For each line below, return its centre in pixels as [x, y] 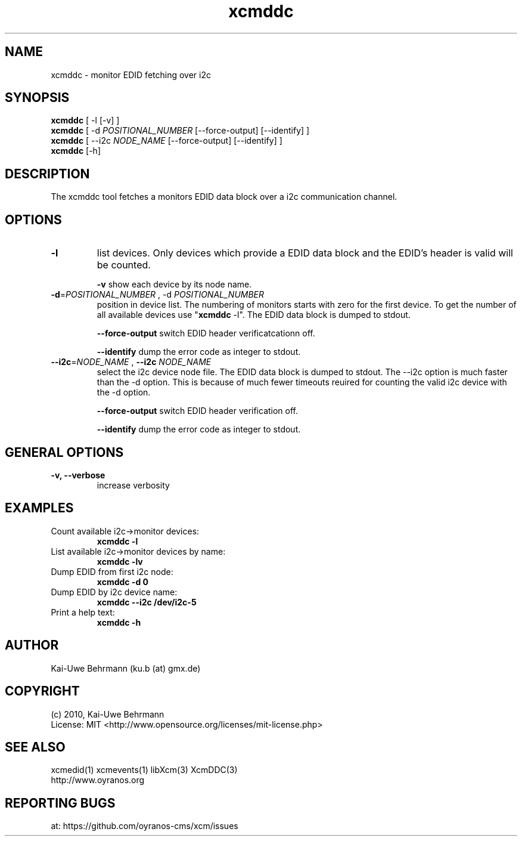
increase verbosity [133, 485]
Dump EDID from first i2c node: [112, 571]
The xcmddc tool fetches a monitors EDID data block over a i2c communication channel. [224, 197]
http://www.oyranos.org [98, 780]
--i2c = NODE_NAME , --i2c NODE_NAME [131, 362]
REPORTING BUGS [60, 803]
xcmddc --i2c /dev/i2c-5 [147, 602]
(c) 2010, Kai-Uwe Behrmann [108, 714]
